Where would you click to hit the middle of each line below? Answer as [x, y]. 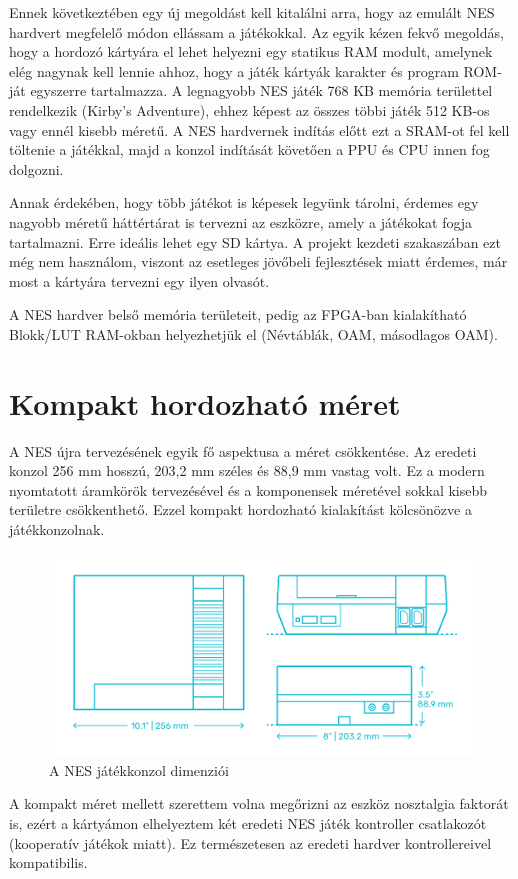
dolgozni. [36, 168]
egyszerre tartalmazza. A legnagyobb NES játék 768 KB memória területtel [261, 90]
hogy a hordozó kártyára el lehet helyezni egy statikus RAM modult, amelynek [251, 51]
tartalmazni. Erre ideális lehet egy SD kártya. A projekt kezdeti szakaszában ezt [255, 241]
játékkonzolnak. [57, 529]
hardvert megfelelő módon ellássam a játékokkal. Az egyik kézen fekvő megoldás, [256, 31]
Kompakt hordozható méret [205, 402]
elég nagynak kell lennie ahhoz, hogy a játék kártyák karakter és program [234, 70]
